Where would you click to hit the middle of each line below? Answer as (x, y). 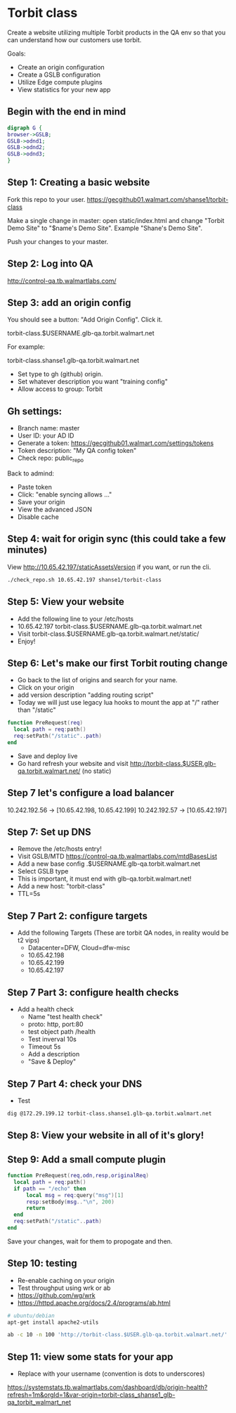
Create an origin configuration (61, 67)
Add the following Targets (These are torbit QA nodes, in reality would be (123, 933)
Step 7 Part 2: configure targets (78, 916)
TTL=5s (29, 894)
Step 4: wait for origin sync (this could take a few (117, 539)
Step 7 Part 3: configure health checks (93, 992)
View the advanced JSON (55, 510)
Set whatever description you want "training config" (93, 382)
